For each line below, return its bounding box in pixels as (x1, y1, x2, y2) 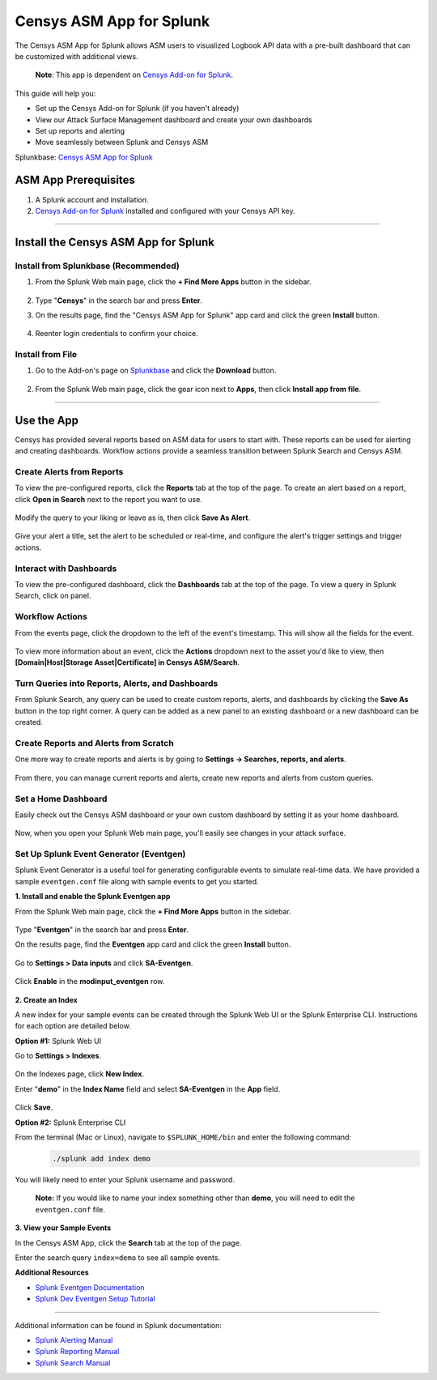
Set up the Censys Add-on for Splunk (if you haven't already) (35, 104, 240, 113)
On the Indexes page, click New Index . (15, 1069, 145, 1079)
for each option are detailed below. (15, 1021, 131, 1031)
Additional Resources (15, 1267, 89, 1277)
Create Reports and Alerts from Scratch (15, 737, 174, 748)
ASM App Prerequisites (15, 173, 135, 187)
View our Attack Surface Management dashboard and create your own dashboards (35, 114, 312, 125)
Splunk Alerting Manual (35, 1335, 113, 1344)
